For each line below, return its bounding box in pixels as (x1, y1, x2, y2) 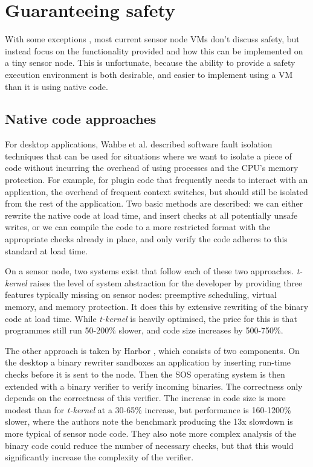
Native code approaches (5, 109, 156, 128)
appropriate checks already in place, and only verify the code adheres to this (5, 233, 288, 245)
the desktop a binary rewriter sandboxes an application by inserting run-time (5, 356, 291, 369)
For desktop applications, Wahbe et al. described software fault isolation (5, 138, 273, 150)
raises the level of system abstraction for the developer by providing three (30, 276, 303, 289)
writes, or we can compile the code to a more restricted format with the (5, 221, 271, 233)
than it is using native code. (5, 80, 108, 92)
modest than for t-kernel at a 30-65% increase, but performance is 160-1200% (5, 403, 291, 416)
